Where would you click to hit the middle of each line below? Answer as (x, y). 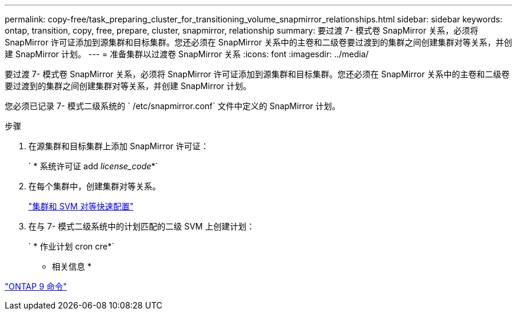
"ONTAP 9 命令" (36, 286)
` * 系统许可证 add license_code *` (93, 166)
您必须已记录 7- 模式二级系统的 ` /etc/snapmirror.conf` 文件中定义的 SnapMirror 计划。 (173, 106)
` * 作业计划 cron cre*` (71, 246)
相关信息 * (72, 266)
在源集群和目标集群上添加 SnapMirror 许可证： (119, 146)
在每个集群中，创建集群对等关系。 (94, 186)
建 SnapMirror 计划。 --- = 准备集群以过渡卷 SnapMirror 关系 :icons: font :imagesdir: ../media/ (187, 54)
